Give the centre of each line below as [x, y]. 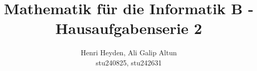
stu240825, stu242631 [129, 62]
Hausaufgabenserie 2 [129, 28]
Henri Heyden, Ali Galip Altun [129, 52]
